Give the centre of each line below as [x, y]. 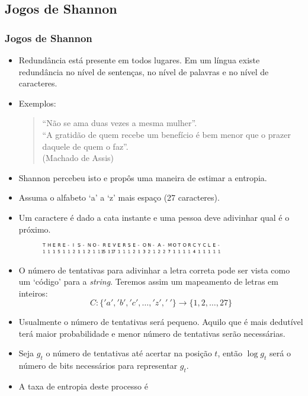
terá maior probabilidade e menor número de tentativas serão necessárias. [152, 333]
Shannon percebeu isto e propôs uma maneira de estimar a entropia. [143, 177]
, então [230, 353]
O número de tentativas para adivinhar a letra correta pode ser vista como [154, 270]
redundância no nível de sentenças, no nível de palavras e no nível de [144, 71]
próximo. [35, 229]
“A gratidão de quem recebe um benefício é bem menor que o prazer [166, 134]
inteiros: [33, 293]
